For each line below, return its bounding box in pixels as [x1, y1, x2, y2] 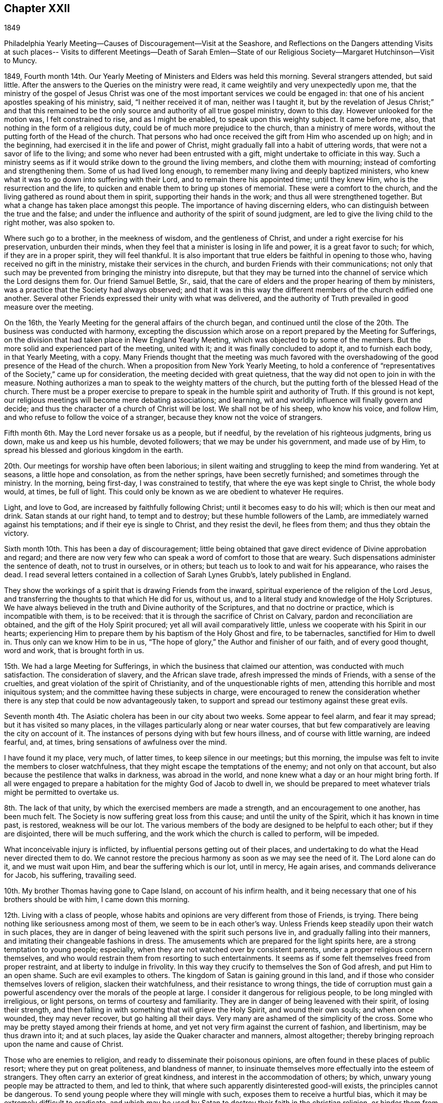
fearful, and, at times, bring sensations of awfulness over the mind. [4, 738, 227, 747]
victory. [4, 529, 29, 538]
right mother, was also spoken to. [4, 218, 115, 227]
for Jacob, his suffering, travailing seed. [4, 871, 137, 880]
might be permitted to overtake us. [4, 788, 119, 797]
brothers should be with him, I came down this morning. [4, 895, 190, 904]
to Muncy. [4, 56, 37, 65]
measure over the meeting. [4, 303, 94, 312]
